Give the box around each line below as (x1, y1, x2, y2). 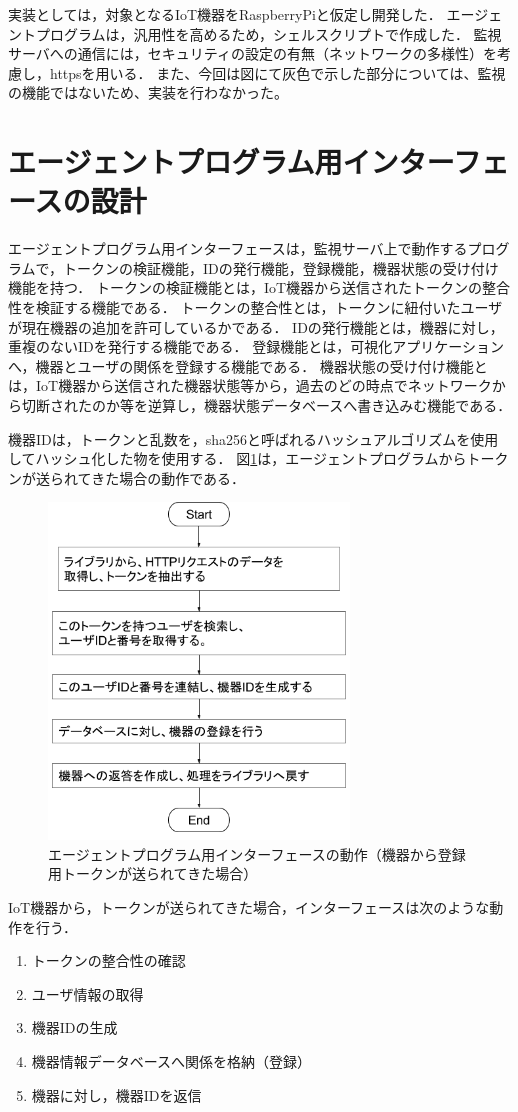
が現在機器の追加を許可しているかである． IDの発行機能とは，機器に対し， (8, 316, 504, 337)
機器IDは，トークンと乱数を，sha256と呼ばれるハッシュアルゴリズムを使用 (8, 428, 499, 449)
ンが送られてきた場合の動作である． (8, 467, 246, 488)
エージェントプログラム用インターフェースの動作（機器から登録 (48, 843, 466, 864)
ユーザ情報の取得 (31, 983, 144, 1004)
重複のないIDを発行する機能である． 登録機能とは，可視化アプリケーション (8, 336, 504, 357)
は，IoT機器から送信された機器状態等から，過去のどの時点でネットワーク (8, 375, 492, 396)
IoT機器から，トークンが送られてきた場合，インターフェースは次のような (8, 897, 490, 918)
